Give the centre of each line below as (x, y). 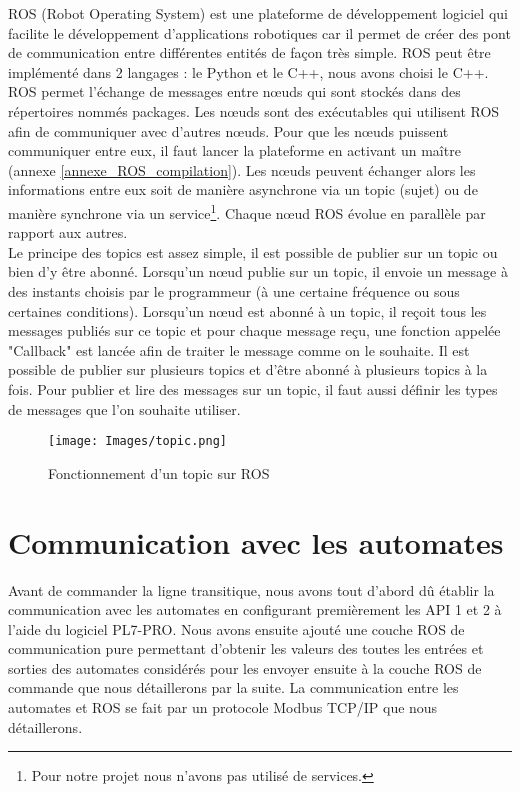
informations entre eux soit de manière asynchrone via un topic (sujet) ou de (243, 189)
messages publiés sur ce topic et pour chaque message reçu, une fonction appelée (254, 330)
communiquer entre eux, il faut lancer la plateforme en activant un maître (234, 150)
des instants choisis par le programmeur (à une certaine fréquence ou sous (234, 290)
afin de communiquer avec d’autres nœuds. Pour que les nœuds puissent (228, 130)
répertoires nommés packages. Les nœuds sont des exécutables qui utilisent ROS (254, 110)
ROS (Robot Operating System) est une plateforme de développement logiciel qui (258, 13)
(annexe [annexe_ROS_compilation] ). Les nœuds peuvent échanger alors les (242, 169)
